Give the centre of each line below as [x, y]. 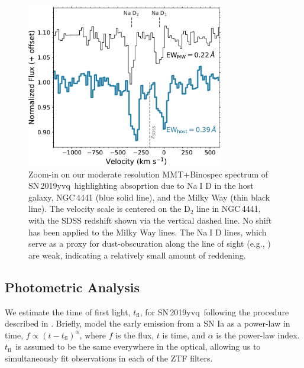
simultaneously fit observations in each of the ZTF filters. [109, 358]
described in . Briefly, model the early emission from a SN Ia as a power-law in [148, 323]
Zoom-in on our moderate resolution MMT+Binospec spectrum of [148, 174]
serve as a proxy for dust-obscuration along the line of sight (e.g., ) [150, 243]
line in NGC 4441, [229, 209]
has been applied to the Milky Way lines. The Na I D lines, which [148, 232]
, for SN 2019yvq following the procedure [214, 311]
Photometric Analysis [72, 287]
